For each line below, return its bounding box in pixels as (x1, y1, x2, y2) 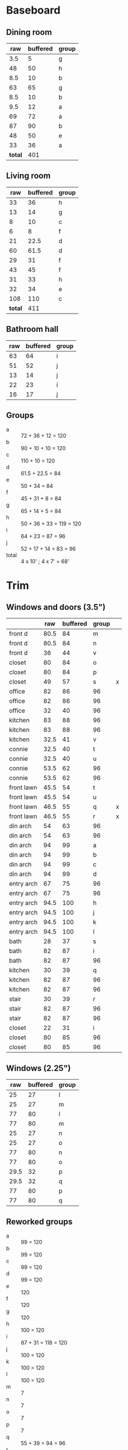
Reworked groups (6, 1216, 73, 1226)
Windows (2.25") (6, 1063, 71, 1073)
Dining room (6, 27, 52, 37)
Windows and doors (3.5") (6, 602, 106, 612)
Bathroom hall (6, 324, 59, 334)
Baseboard (6, 4, 61, 17)
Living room (6, 171, 51, 181)
